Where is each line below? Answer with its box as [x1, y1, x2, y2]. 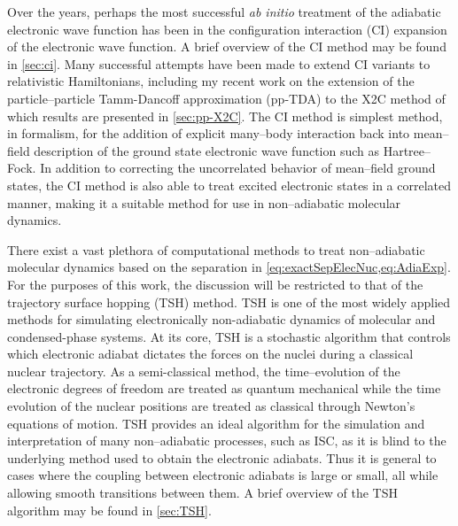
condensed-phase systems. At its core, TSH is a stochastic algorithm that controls [7, 327, 451, 345]
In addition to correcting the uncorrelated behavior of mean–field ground [40, 159, 436, 177]
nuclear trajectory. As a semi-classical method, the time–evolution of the [7, 361, 400, 380]
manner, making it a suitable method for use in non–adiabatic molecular [7, 193, 401, 212]
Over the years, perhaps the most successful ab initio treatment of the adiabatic [7, 3, 441, 20]
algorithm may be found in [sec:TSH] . [7, 500, 212, 519]
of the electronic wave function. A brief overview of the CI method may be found [7, 37, 446, 56]
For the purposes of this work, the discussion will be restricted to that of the [7, 275, 423, 293]
